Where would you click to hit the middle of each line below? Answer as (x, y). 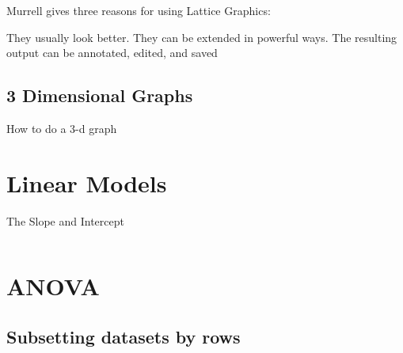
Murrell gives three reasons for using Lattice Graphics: (139, 10)
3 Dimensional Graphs (100, 95)
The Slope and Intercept (65, 220)
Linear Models (87, 182)
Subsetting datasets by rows (124, 337)
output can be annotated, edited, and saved (112, 53)
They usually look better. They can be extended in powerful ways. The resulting (202, 37)
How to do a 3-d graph (62, 128)
